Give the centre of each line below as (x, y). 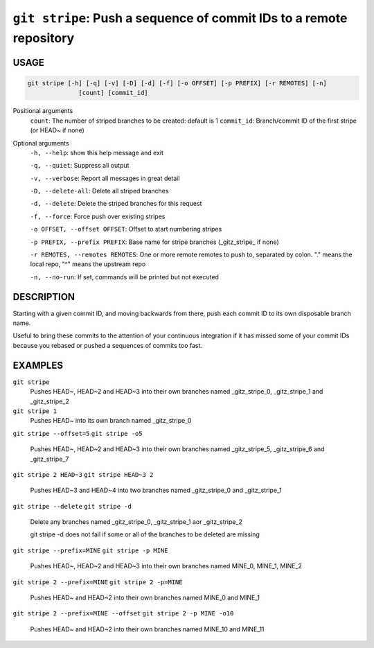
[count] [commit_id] (113, 93)
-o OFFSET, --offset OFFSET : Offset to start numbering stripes (126, 229)
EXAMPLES (38, 365)
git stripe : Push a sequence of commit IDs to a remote (180, 18)
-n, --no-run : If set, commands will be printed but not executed (125, 277)
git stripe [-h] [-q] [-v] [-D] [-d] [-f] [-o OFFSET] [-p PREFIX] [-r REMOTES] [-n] (177, 83)
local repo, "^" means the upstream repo (88, 264)
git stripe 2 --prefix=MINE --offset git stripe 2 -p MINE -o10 (123, 614)
